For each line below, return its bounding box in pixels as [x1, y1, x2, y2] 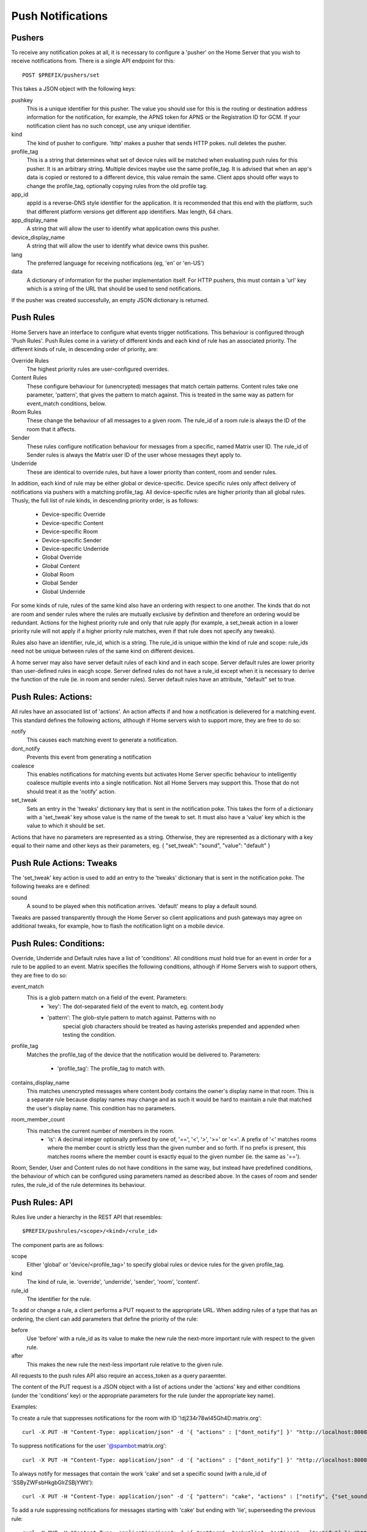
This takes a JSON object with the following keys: [11, 85, 136, 93]
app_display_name [11, 216, 58, 224]
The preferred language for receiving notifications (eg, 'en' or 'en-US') [26, 259, 205, 267]
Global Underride [42, 588, 86, 595]
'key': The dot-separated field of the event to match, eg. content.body [47, 1003, 224, 1010]
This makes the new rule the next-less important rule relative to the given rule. [26, 1360, 223, 1368]
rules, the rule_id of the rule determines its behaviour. [11, 1181, 146, 1188]
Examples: [11, 1403, 38, 1411]
